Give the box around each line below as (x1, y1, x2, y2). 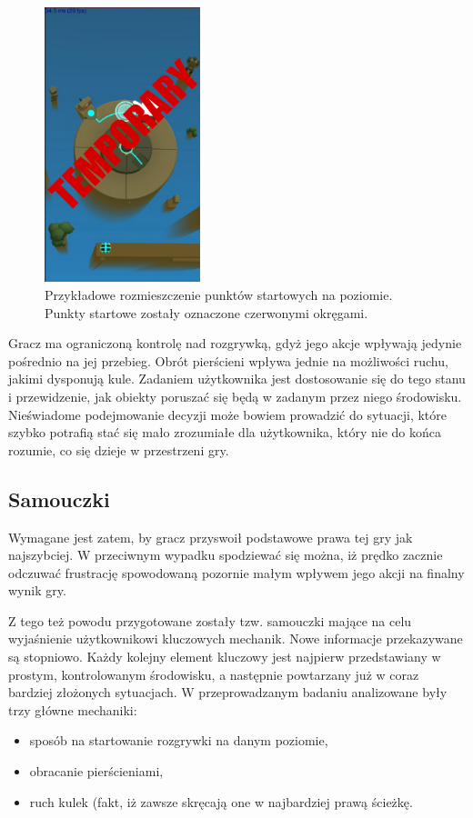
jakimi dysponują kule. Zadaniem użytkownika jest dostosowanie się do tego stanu (8, 369, 466, 388)
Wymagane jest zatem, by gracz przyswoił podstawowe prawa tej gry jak (8, 527, 413, 546)
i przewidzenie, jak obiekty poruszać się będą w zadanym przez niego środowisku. (8, 386, 462, 405)
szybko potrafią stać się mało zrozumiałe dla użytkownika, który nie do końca (8, 423, 442, 442)
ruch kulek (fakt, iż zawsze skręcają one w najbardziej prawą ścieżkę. (29, 792, 413, 811)
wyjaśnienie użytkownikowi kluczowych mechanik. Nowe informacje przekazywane (8, 629, 463, 648)
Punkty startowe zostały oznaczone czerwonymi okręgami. (45, 303, 368, 322)
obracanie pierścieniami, (29, 762, 164, 781)
